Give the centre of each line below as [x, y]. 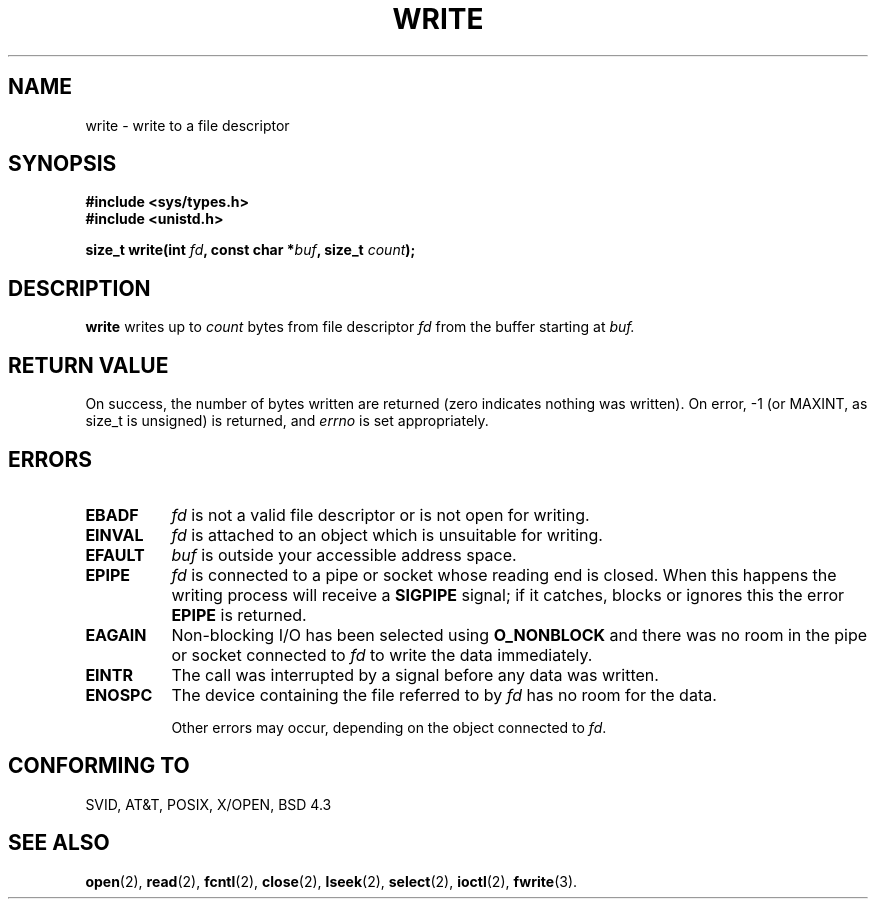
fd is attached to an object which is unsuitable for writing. [387, 534]
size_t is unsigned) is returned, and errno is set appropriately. [287, 421]
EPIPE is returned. [239, 614]
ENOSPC [119, 694]
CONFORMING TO [99, 766]
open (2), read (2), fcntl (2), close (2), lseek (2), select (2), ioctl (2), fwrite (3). [331, 881]
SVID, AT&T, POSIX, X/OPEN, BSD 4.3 [208, 804]
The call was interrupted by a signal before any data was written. [415, 674]
